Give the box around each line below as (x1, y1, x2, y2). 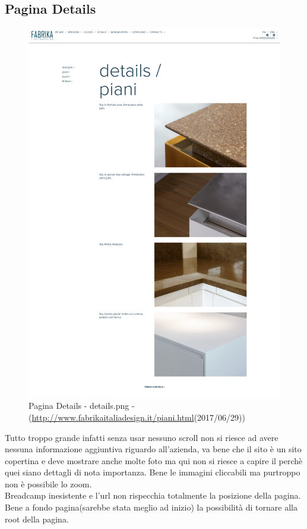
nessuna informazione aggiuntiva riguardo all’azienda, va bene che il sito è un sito (5, 443, 302, 455)
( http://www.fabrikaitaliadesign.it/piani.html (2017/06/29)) (29, 411, 245, 423)
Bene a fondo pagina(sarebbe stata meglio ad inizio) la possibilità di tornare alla (5, 501, 297, 514)
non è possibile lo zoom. (5, 477, 92, 490)
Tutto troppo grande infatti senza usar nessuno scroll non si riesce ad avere (5, 431, 278, 443)
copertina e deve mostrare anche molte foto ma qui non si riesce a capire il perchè (5, 454, 303, 467)
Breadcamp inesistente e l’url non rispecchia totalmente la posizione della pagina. (5, 489, 301, 502)
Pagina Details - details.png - (29, 399, 135, 412)
